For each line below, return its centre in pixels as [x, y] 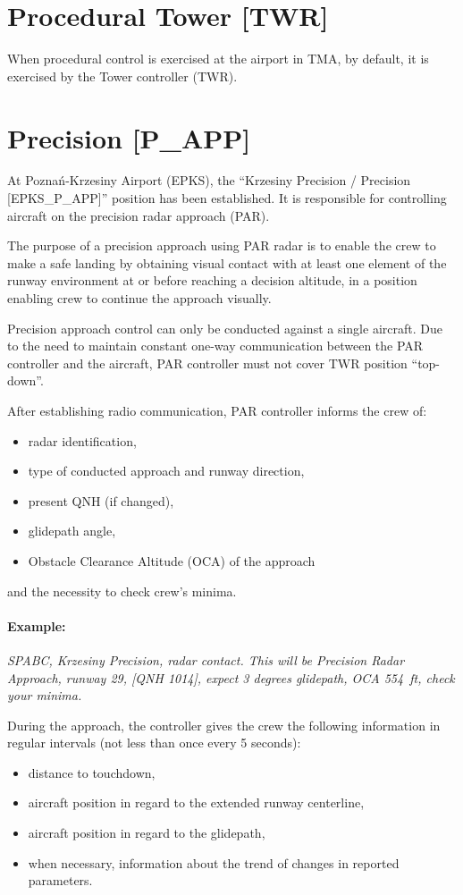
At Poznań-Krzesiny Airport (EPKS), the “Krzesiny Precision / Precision [209, 180]
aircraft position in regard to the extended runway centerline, [196, 802]
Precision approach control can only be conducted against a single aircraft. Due [225, 328]
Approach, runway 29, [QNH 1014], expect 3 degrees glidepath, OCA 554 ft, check [231, 677]
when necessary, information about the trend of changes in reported [214, 862]
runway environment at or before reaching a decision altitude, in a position [212, 280]
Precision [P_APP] [129, 137]
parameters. [60, 880]
